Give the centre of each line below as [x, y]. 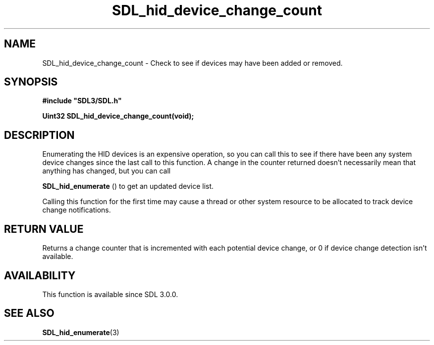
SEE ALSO [29, 313]
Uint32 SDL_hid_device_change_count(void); [118, 116]
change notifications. [77, 210]
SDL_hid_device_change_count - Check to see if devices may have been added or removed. [192, 63]
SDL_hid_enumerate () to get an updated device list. [128, 186]
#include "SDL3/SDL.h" [82, 101]
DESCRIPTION [39, 135]
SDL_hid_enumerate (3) [81, 332]
